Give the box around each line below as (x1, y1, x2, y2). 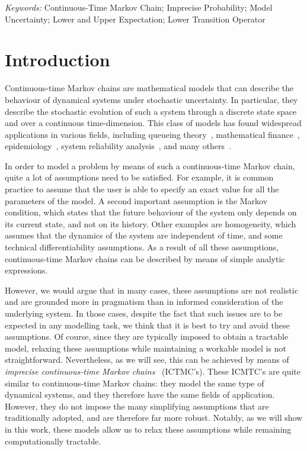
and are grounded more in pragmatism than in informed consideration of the (5, 295, 283, 308)
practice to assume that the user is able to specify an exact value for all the (5, 183, 279, 195)
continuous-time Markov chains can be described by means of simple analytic (5, 252, 285, 265)
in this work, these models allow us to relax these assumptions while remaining (5, 423, 292, 435)
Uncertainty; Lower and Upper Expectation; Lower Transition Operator (5, 12, 266, 25)
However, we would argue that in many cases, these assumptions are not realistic (5, 284, 298, 296)
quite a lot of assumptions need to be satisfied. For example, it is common (5, 171, 274, 183)
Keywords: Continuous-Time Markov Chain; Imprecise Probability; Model (5, 1, 273, 13)
